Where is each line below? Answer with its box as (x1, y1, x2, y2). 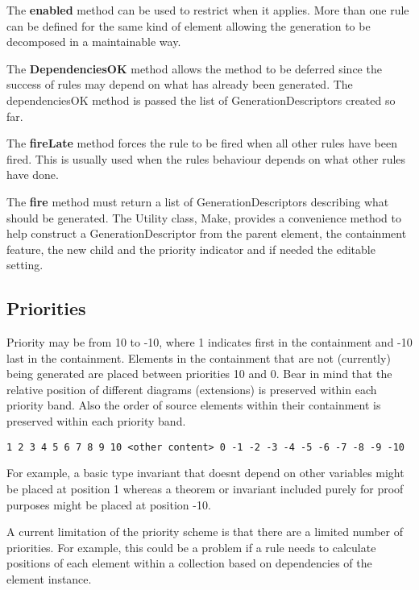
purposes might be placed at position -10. (6, 496, 211, 513)
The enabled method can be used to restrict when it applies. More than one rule (6, 2, 409, 18)
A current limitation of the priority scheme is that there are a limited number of (6, 523, 403, 540)
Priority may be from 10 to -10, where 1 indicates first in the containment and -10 (6, 334, 413, 351)
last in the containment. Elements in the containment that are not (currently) (6, 349, 391, 366)
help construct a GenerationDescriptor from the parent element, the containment (6, 225, 407, 242)
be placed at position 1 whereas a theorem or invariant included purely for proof (6, 480, 404, 497)
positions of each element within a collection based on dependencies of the (6, 555, 372, 571)
